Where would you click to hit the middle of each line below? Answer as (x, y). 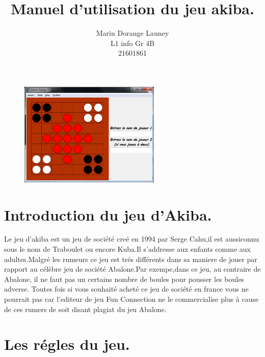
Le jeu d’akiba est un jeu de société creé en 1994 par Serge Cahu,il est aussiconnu (131, 239)
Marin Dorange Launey (132, 33)
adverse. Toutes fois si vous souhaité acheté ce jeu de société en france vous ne (126, 289)
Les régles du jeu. (67, 344)
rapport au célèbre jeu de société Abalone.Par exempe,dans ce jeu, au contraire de (132, 269)
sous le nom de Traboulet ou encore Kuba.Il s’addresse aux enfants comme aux (127, 249)
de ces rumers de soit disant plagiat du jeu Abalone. (85, 309)
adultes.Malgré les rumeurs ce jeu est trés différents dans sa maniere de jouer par (131, 259)
